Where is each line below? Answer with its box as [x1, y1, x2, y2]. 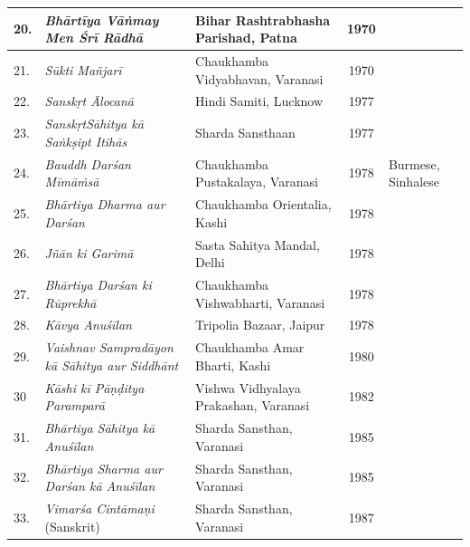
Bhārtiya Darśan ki [44, 274, 152, 293]
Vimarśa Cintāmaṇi [44, 499, 155, 517]
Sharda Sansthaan [195, 123, 296, 142]
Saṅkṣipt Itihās [44, 131, 127, 150]
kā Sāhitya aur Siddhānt [44, 355, 179, 374]
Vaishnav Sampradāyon [44, 338, 174, 357]
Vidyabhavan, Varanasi [195, 69, 324, 88]
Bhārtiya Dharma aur [44, 195, 165, 214]
